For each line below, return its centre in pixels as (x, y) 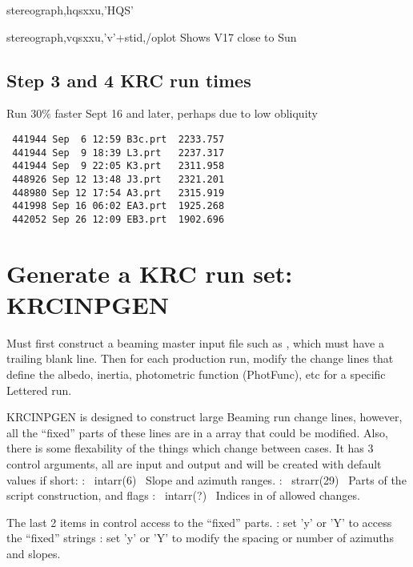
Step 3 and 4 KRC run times (129, 80)
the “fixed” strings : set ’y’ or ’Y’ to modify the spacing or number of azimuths (200, 538)
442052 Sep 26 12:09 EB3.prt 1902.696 (118, 219)
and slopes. (34, 554)
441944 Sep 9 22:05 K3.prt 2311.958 (118, 166)
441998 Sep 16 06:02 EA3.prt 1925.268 (118, 206)
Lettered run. (39, 390)
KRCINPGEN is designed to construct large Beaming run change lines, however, (204, 417)
